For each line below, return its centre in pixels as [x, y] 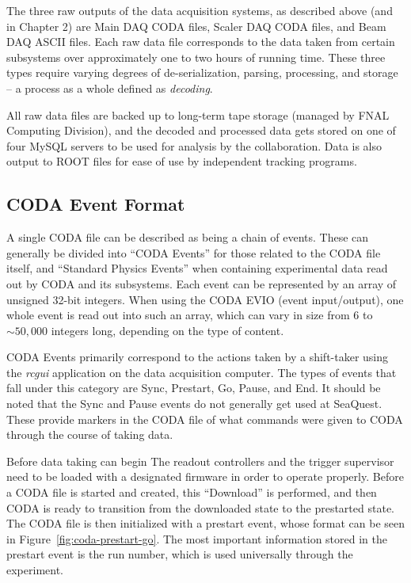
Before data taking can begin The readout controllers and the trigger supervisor [200, 461]
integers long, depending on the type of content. [167, 330]
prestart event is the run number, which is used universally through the [180, 554]
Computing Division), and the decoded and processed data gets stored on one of [201, 130]
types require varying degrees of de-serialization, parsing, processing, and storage [202, 72]
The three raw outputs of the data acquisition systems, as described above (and [200, 10]
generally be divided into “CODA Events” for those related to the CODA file [194, 252]
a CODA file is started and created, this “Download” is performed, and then [192, 492]
